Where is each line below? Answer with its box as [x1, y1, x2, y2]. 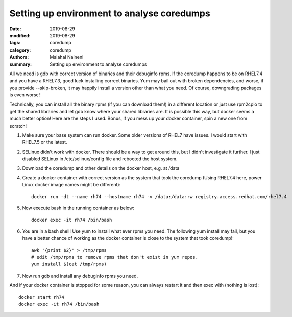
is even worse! [9, 92, 40, 98]
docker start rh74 [18, 294, 65, 300]
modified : [9, 32, 31, 38]
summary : [9, 61, 32, 67]
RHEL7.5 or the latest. [22, 139, 67, 145]
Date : [9, 26, 21, 32]
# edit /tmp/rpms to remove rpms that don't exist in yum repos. [31, 254, 199, 260]
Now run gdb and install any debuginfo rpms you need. [22, 273, 138, 279]
